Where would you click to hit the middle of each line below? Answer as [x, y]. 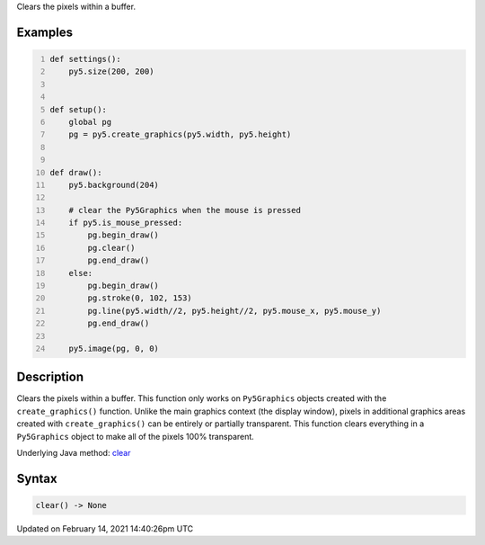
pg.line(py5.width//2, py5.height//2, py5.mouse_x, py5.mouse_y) [234, 311]
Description [50, 377]
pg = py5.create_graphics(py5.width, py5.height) [180, 134]
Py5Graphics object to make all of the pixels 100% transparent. [136, 436]
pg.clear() [111, 248]
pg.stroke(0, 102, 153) [140, 298]
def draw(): [76, 172]
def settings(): [85, 59]
